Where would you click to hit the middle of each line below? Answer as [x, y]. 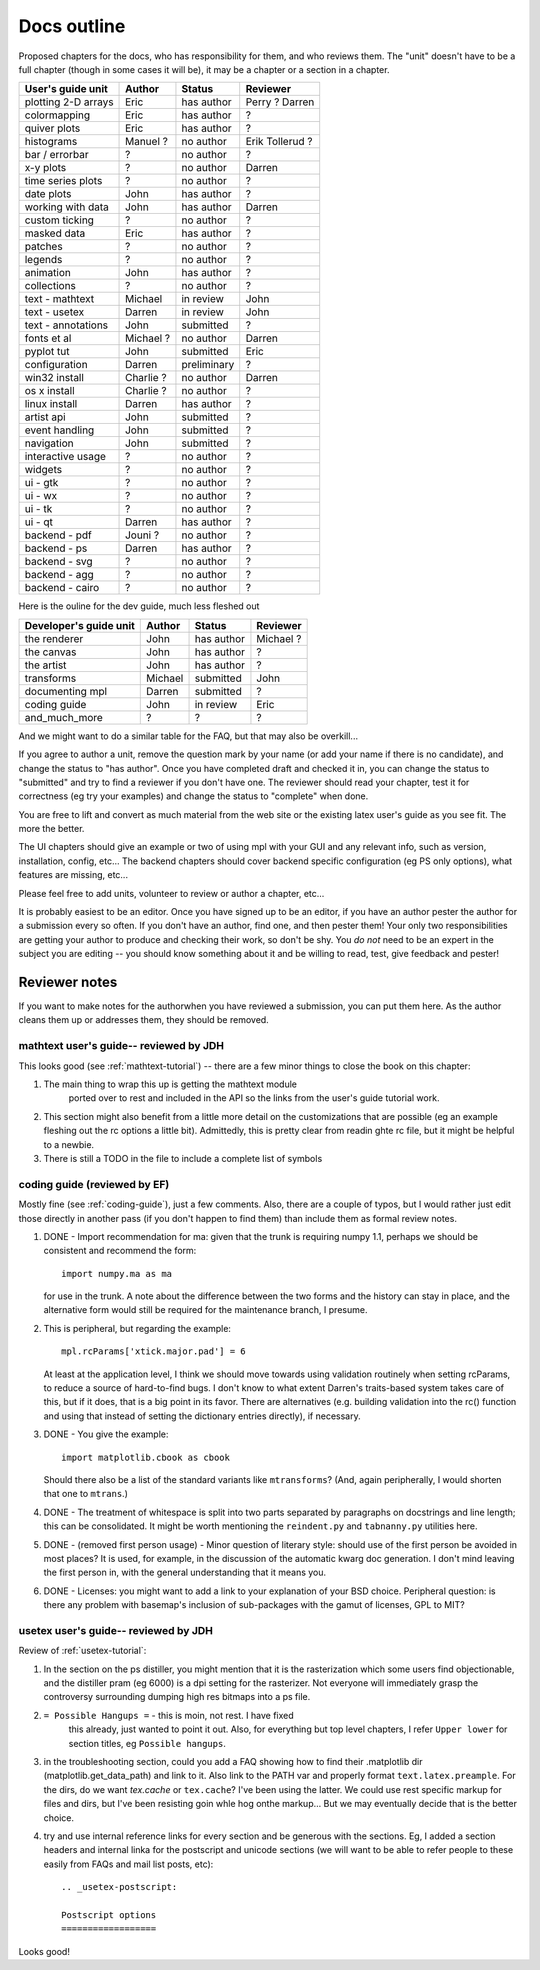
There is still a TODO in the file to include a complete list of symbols [183, 1158]
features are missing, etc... [73, 875]
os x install [49, 391]
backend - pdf [58, 535]
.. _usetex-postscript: [119, 1887]
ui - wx [41, 496]
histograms [51, 142]
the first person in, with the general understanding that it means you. [185, 1572]
